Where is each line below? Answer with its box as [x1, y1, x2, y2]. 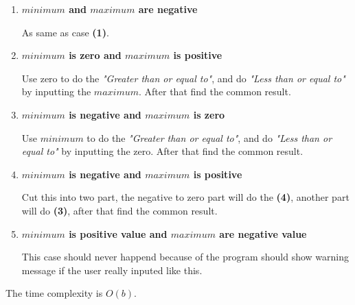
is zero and [69, 48, 122, 62]
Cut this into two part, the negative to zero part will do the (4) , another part [21, 190, 350, 204]
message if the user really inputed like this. [21, 263, 203, 277]
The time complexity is [5, 286, 103, 300]
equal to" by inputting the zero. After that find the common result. [21, 144, 304, 158]
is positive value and [69, 226, 168, 241]
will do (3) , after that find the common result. [21, 203, 218, 217]
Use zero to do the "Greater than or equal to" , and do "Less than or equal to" [21, 71, 345, 85]
